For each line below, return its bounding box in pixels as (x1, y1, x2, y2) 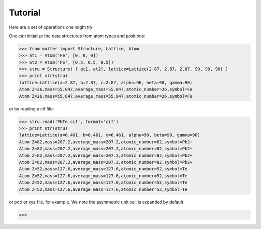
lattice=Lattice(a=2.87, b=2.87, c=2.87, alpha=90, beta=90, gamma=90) (19, 80, 193, 85)
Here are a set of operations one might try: (9, 24, 94, 30)
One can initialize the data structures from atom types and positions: (9, 33, 145, 39)
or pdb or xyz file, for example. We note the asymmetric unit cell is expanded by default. (9, 199, 185, 205)
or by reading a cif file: (9, 106, 54, 111)
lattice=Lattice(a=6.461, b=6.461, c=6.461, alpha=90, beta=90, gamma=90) (19, 132, 201, 138)
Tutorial (9, 7, 41, 18)
